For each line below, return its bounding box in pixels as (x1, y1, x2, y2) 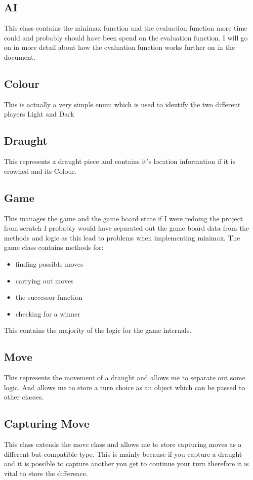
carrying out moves (15, 275, 74, 285)
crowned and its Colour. (4, 165, 77, 176)
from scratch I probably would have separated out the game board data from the (4, 223, 249, 233)
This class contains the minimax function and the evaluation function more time (4, 23, 248, 33)
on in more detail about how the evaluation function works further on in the (4, 42, 235, 52)
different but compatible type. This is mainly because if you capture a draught (4, 448, 242, 459)
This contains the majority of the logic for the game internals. (4, 325, 192, 335)
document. (4, 51, 36, 62)
